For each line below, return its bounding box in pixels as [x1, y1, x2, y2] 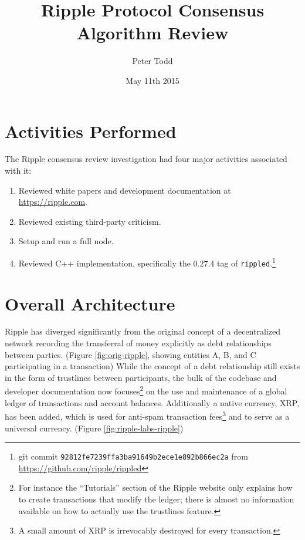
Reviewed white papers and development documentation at [18, 184, 231, 196]
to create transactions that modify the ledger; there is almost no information [18, 492, 294, 505]
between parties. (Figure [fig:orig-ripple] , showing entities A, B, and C [5, 348, 256, 360]
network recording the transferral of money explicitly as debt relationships [5, 337, 272, 349]
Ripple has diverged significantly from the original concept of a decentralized [5, 325, 280, 338]
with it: [5, 164, 32, 177]
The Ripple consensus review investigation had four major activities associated [5, 153, 287, 165]
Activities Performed [5, 119, 177, 143]
